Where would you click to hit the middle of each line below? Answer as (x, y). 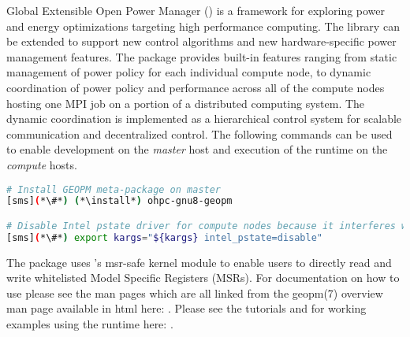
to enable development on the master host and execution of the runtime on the (197, 149)
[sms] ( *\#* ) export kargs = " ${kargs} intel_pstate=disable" (164, 237)
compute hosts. (42, 164)
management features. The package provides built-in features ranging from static (202, 56)
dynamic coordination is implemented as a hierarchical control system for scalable (204, 119)
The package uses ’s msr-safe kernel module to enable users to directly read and (199, 262)
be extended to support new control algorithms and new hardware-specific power (201, 41)
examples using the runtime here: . (90, 324)
